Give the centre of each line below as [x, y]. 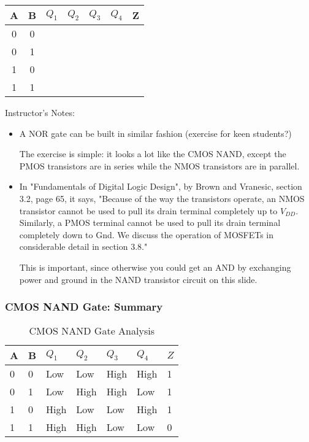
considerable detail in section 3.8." [83, 246]
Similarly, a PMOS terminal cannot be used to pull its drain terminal [150, 223]
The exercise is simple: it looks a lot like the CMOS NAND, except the [153, 154]
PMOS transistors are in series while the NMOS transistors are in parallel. [159, 165]
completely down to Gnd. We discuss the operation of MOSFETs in [147, 234]
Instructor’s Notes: [40, 112]
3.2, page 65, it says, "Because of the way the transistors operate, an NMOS [162, 198]
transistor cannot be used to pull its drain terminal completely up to [148, 210]
